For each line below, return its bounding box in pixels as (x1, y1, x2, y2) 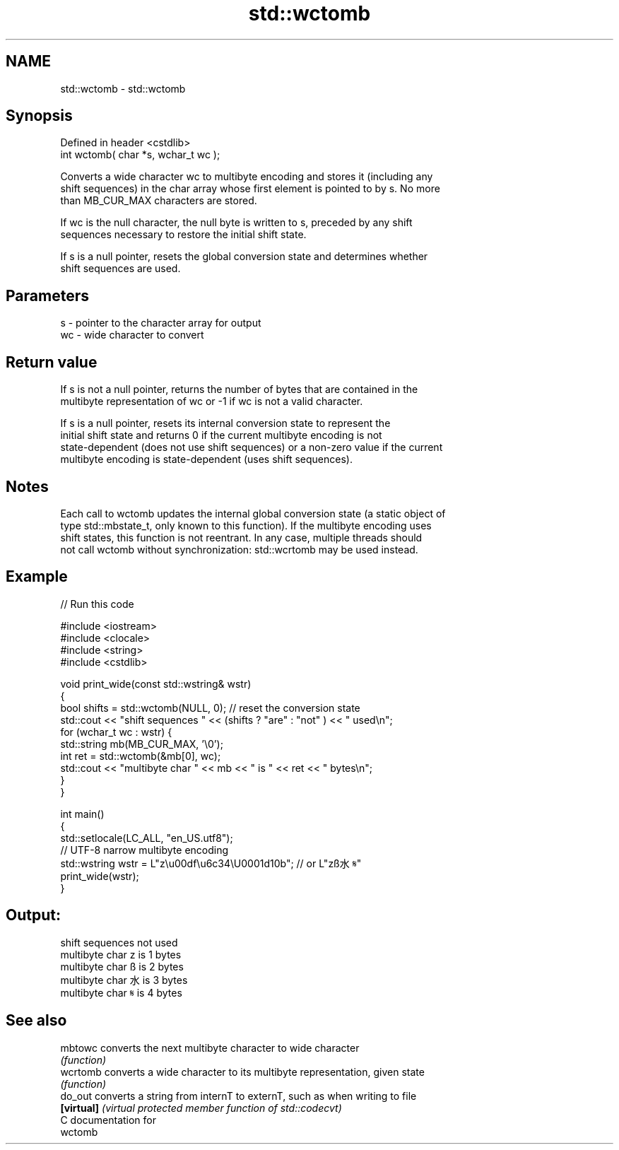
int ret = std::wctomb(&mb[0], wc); (60, 749, 221, 762)
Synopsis (6, 107, 73, 125)
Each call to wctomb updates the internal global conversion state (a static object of (60, 507, 446, 520)
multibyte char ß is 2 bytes (60, 960, 184, 973)
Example (6, 568, 68, 586)
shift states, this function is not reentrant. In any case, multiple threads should (60, 531, 423, 544)
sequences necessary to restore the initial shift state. (60, 228, 307, 241)
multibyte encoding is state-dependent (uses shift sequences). (60, 453, 353, 466)
